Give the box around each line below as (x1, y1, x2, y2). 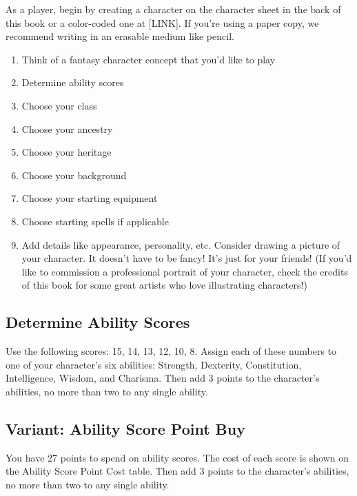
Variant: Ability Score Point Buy (6, 417, 245, 439)
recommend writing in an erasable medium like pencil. (6, 29, 234, 43)
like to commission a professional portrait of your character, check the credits (21, 264, 348, 278)
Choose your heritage (21, 145, 112, 159)
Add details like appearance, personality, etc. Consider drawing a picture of (21, 237, 340, 251)
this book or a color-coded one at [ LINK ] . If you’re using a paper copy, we (6, 15, 319, 30)
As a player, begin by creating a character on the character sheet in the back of (6, 2, 341, 16)
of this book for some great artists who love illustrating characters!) (21, 278, 307, 292)
